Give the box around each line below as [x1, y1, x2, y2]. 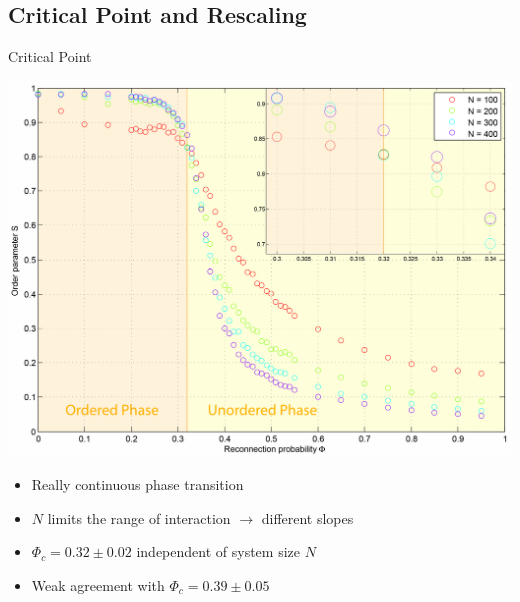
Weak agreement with [31, 574, 165, 595]
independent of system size [136, 541, 300, 562]
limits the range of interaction [47, 507, 231, 528]
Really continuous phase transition [31, 473, 244, 494]
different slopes [261, 507, 354, 528]
